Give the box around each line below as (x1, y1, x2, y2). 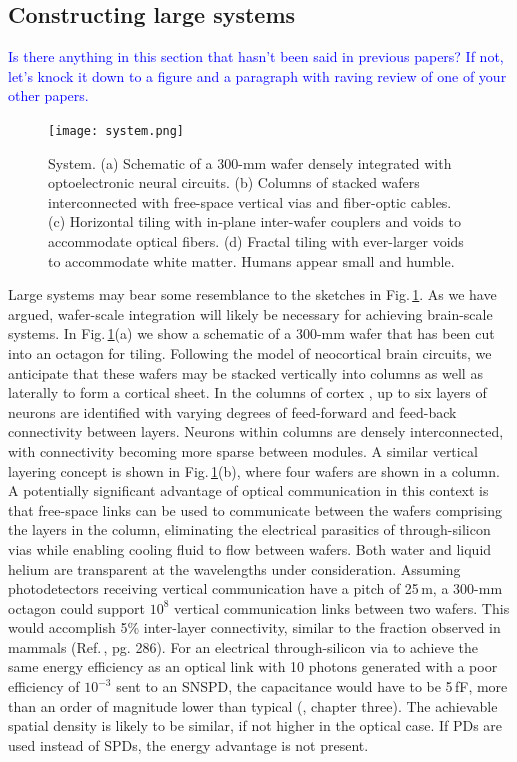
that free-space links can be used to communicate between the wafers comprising (8, 499, 502, 520)
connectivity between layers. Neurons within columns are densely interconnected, (8, 421, 504, 442)
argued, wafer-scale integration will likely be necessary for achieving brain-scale (8, 303, 493, 324)
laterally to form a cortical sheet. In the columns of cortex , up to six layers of (8, 382, 487, 403)
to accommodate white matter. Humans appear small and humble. (48, 250, 455, 271)
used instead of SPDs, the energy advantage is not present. (8, 734, 369, 755)
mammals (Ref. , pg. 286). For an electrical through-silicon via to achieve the (8, 636, 479, 657)
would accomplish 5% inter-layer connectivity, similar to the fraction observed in (8, 617, 501, 638)
